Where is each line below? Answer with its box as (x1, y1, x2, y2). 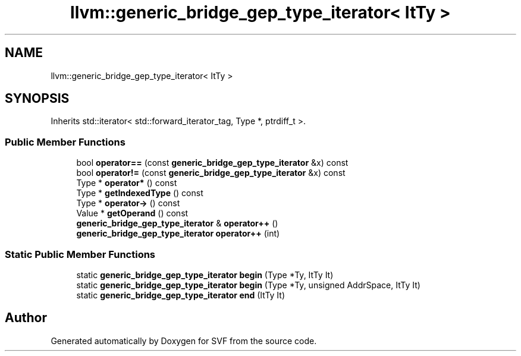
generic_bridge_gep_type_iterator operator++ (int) (76, 228, 280, 239)
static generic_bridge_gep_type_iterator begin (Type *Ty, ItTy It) (76, 269, 334, 280)
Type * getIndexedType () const (76, 188, 203, 199)
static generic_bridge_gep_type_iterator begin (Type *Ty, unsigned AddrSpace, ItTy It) (76, 279, 420, 290)
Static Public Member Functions (5, 248, 156, 260)
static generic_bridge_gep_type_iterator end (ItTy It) (76, 289, 285, 300)
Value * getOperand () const (76, 208, 189, 219)
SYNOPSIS (5, 91, 70, 106)
